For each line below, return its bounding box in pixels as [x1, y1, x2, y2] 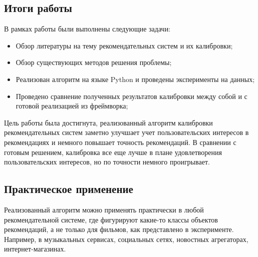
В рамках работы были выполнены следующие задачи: [4, 23, 171, 34]
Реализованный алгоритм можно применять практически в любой [4, 204, 204, 214]
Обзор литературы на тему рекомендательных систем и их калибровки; [16, 40, 233, 50]
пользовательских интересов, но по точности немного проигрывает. [4, 156, 210, 167]
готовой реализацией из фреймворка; [16, 100, 128, 111]
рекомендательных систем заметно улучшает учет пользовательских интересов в [4, 127, 249, 137]
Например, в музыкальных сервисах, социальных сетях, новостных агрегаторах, [4, 233, 248, 244]
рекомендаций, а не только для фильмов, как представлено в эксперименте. [4, 224, 234, 234]
